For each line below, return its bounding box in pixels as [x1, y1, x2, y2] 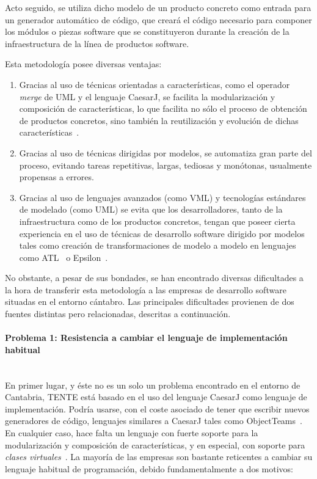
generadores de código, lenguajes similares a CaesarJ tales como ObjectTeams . [5, 414, 302, 427]
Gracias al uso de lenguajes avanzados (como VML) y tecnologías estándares [19, 191, 306, 203]
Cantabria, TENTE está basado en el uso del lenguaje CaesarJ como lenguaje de [5, 390, 307, 403]
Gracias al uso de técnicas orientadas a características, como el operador [19, 78, 290, 90]
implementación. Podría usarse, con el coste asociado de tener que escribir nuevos [5, 402, 310, 415]
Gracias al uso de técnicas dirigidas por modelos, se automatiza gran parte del [19, 146, 312, 159]
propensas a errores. [19, 170, 94, 183]
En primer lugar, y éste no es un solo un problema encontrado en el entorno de [5, 378, 301, 391]
